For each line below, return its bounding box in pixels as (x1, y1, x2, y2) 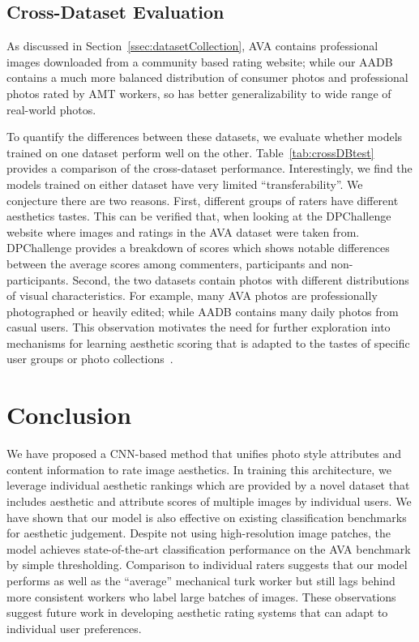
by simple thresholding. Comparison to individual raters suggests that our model (6, 556, 408, 573)
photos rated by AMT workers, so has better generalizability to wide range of (6, 84, 391, 101)
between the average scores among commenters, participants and (6, 255, 327, 272)
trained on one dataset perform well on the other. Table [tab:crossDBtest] (6, 143, 374, 160)
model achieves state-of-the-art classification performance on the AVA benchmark (6, 540, 411, 557)
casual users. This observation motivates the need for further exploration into (6, 319, 391, 336)
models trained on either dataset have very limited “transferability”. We (6, 175, 363, 192)
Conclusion (6, 398, 132, 431)
